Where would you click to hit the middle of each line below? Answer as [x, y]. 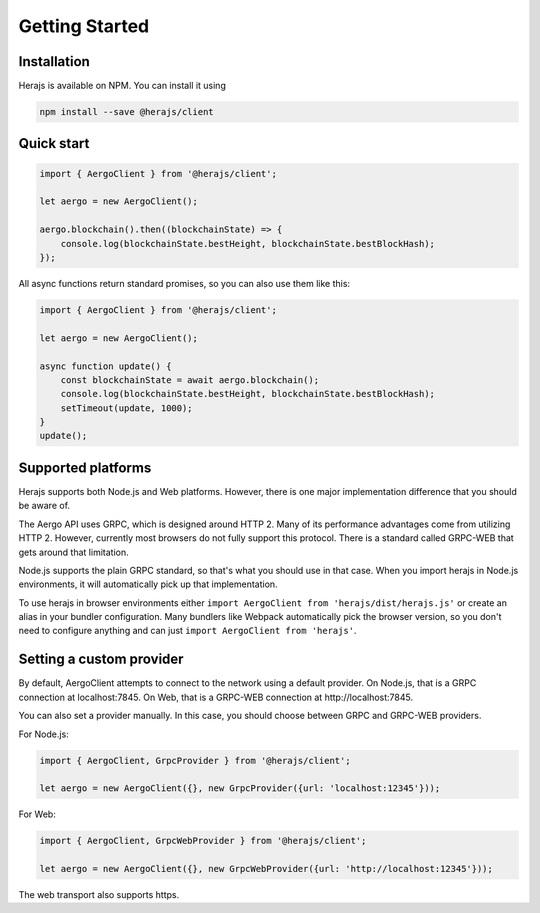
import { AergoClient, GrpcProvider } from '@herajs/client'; [195, 760]
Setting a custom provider [101, 659]
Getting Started [84, 26]
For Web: [37, 814]
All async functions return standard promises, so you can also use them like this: [184, 283]
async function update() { [105, 366]
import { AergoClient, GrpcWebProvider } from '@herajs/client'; [203, 841]
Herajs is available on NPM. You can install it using [122, 86]
